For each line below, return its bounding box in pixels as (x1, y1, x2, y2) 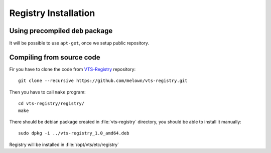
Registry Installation (9, 7, 95, 18)
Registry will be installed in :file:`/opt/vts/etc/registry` (9, 141, 119, 147)
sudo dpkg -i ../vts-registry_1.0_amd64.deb (18, 130, 130, 136)
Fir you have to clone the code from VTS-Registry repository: (9, 66, 135, 72)
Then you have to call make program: (9, 89, 86, 95)
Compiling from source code (9, 53, 100, 61)
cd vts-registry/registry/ (18, 100, 85, 106)
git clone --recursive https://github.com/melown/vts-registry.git (18, 78, 188, 83)
